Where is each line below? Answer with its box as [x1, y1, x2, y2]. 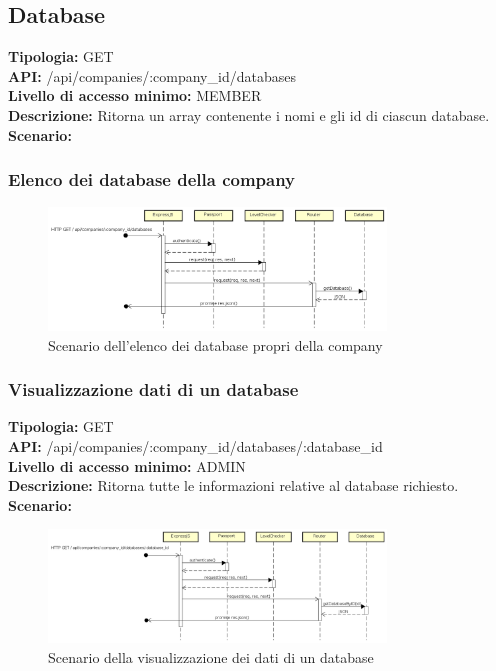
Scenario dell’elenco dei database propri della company [48, 334, 383, 355]
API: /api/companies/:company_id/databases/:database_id [8, 435, 383, 456]
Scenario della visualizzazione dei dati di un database [48, 646, 374, 667]
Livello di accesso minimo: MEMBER [8, 85, 262, 106]
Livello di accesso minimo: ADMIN [8, 455, 246, 476]
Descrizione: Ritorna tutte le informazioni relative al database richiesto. [8, 475, 459, 496]
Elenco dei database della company [8, 167, 296, 192]
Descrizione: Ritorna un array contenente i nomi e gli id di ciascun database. [8, 104, 490, 125]
